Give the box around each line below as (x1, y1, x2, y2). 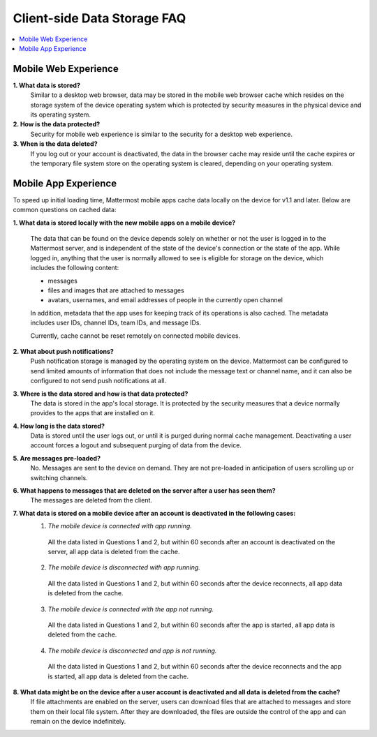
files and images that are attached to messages (47, 286, 184, 295)
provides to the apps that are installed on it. (30, 409, 155, 417)
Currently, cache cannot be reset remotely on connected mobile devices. (30, 332, 241, 340)
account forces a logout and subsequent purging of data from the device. (30, 441, 242, 449)
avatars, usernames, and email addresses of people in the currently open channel (47, 296, 283, 304)
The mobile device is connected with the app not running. (47, 604, 214, 613)
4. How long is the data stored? (13, 422, 105, 430)
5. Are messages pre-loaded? (13, 454, 101, 462)
